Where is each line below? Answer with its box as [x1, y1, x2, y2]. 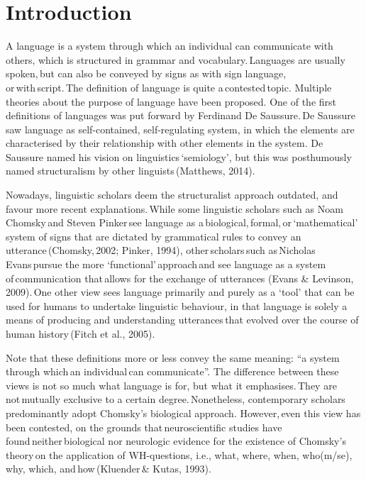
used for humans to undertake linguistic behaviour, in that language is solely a [6, 298, 348, 313]
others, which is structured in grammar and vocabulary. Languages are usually [6, 52, 345, 67]
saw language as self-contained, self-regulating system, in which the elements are [6, 121, 355, 136]
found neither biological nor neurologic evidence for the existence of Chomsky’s [6, 433, 346, 448]
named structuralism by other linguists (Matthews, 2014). [6, 163, 255, 178]
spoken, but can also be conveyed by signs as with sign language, [6, 66, 287, 81]
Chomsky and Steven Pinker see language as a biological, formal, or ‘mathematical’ [6, 215, 358, 230]
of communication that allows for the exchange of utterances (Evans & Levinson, [6, 270, 354, 285]
